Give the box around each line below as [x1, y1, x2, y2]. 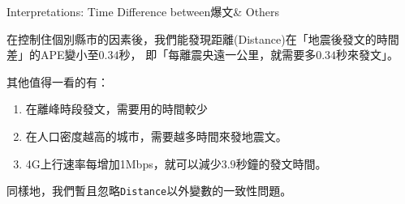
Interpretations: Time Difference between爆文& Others [6, 3, 280, 19]
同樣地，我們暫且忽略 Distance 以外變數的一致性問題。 [6, 182, 292, 199]
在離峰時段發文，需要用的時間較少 [25, 100, 208, 117]
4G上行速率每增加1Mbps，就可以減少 [25, 155, 222, 172]
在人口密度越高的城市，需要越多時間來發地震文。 [25, 127, 287, 144]
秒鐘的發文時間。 [235, 155, 327, 172]
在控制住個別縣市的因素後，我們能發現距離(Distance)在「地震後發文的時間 [6, 30, 399, 47]
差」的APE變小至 [6, 46, 99, 63]
